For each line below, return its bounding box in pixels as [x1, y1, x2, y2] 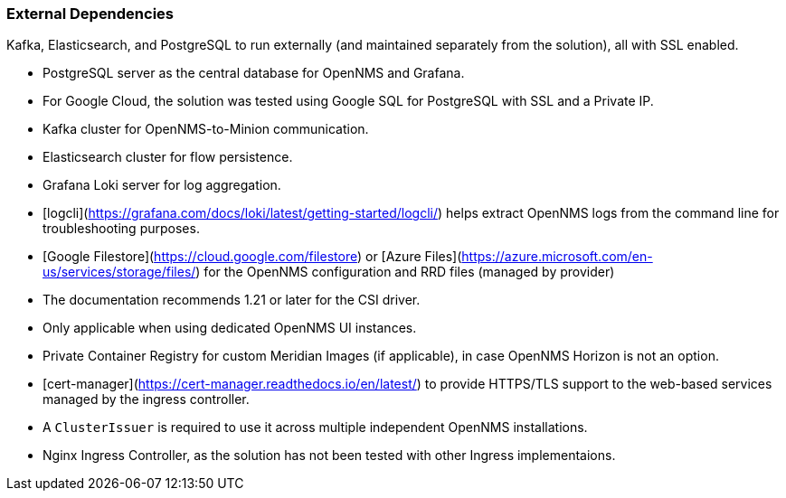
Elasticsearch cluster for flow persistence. [43, 149, 293, 165]
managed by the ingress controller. [43, 391, 250, 408]
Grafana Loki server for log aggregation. [43, 177, 281, 193]
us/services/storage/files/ [43, 264, 196, 280]
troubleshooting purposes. [43, 221, 200, 237]
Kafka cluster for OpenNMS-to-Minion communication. [43, 121, 369, 137]
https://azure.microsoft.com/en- [461, 249, 653, 265]
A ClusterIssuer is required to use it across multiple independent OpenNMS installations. [43, 419, 588, 436]
